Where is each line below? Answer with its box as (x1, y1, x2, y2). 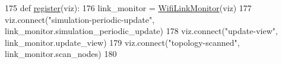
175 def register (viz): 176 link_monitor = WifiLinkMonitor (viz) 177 (5, 2, 252, 14)
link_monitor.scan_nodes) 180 (5, 48, 117, 60)
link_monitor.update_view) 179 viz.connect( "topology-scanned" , (5, 36, 240, 48)
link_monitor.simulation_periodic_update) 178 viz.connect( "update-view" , (5, 25, 278, 37)
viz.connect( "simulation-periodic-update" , (5, 13, 155, 25)
